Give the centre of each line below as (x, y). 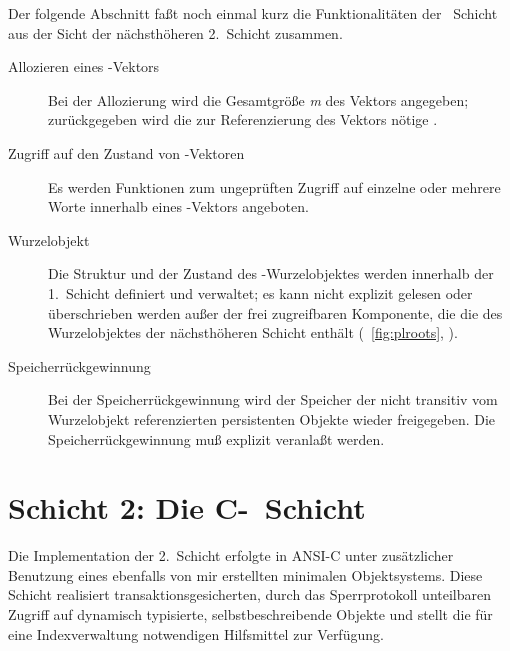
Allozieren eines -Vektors (84, 66)
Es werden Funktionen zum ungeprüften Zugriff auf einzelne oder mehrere (274, 186)
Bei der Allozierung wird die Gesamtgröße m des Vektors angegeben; (258, 99)
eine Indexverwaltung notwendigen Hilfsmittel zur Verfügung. (196, 633)
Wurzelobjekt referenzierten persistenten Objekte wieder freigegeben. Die (272, 418)
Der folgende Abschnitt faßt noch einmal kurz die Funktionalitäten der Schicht (253, 13)
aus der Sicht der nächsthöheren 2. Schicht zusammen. (175, 32)
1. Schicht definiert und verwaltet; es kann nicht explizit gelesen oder (260, 292)
